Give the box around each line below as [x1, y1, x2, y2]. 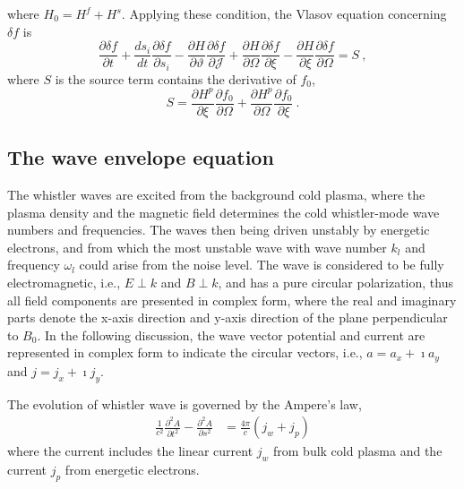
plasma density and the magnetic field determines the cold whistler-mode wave [7, 202, 440, 221]
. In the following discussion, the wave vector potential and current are [37, 325, 425, 344]
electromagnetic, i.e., [7, 273, 121, 292]
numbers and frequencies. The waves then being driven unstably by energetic [7, 220, 430, 239]
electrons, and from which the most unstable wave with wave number [7, 237, 387, 256]
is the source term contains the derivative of [55, 69, 296, 88]
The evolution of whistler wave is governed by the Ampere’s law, [7, 394, 362, 413]
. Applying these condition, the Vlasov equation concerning [121, 4, 447, 22]
